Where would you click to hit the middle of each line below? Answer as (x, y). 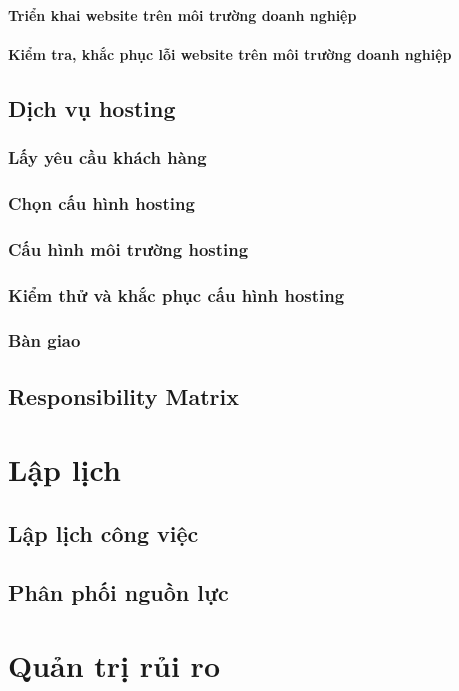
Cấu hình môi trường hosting (128, 248)
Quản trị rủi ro (114, 665)
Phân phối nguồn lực (118, 591)
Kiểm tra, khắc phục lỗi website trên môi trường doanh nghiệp (230, 53)
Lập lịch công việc (103, 532)
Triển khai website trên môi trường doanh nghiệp (182, 14)
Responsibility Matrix (124, 395)
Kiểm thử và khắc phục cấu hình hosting (176, 294)
